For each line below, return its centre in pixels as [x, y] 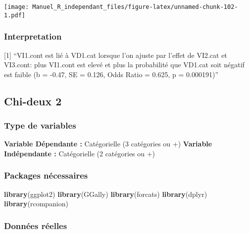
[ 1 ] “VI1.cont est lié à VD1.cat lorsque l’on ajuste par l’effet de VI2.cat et [116, 55]
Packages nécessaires [46, 175]
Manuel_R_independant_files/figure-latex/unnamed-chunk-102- [135, 7]
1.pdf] [15, 15]
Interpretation [33, 36]
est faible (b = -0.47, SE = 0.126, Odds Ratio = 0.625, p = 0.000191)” [111, 74]
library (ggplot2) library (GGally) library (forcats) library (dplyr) [106, 194]
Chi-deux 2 [33, 101]
